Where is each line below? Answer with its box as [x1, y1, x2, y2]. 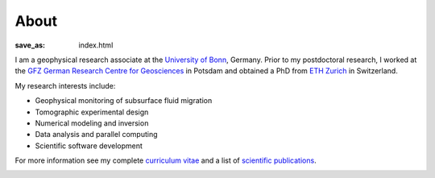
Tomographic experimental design [35, 107, 149, 117]
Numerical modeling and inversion [35, 118, 149, 128]
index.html [78, 40, 114, 50]
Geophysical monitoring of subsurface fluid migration [35, 96, 213, 106]
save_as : [14, 40, 46, 50]
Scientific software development [35, 141, 143, 151]
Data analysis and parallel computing [35, 130, 158, 139]
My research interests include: [14, 81, 116, 90]
